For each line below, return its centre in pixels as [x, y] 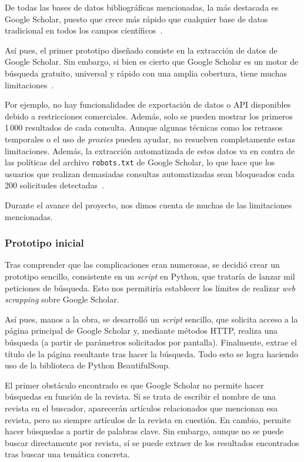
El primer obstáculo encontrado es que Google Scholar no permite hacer [134, 385]
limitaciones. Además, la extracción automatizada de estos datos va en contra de [150, 150]
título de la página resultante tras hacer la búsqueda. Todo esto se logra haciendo [152, 353]
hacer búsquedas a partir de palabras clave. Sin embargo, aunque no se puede [144, 431]
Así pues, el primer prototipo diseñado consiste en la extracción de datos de [141, 50]
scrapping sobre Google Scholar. [62, 299]
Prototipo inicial [44, 243]
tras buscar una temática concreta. [67, 454]
